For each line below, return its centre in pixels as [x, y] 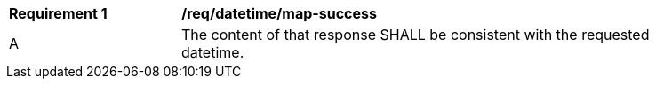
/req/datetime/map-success [279, 13]
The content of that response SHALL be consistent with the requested [416, 35]
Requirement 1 [58, 13]
